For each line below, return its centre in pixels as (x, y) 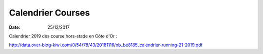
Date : (15, 27)
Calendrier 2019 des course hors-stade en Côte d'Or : (63, 36)
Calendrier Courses (49, 13)
